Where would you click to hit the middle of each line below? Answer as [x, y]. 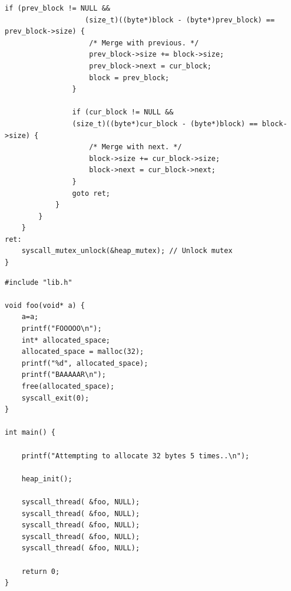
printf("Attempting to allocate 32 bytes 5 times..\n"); [135, 456]
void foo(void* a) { [45, 305]
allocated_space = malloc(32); [83, 352]
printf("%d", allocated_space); [85, 363]
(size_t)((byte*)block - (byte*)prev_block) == [180, 20]
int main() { [30, 433]
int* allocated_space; [66, 340]
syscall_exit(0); [55, 398]
